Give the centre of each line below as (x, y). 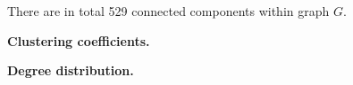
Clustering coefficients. (79, 40)
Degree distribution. (71, 70)
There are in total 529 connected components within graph (168, 11)
